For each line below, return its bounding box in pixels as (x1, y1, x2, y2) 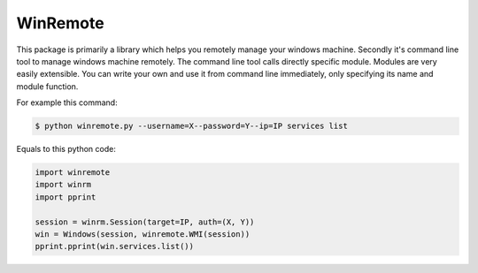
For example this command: (16, 97, 119, 108)
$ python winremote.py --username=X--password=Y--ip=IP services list (35, 121, 349, 132)
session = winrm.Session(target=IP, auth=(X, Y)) (35, 216, 255, 227)
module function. (16, 80, 79, 92)
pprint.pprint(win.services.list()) (35, 241, 195, 252)
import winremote (35, 168, 111, 178)
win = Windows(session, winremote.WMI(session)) (35, 230, 251, 239)
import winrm (35, 179, 92, 190)
